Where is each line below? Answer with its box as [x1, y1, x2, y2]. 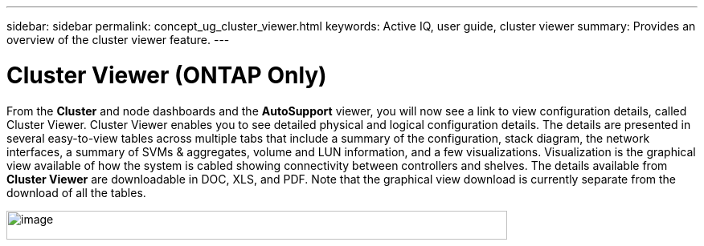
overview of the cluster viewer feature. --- [6, 33, 230, 46]
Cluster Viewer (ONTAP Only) [6, 61, 327, 89]
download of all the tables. [6, 185, 146, 200]
